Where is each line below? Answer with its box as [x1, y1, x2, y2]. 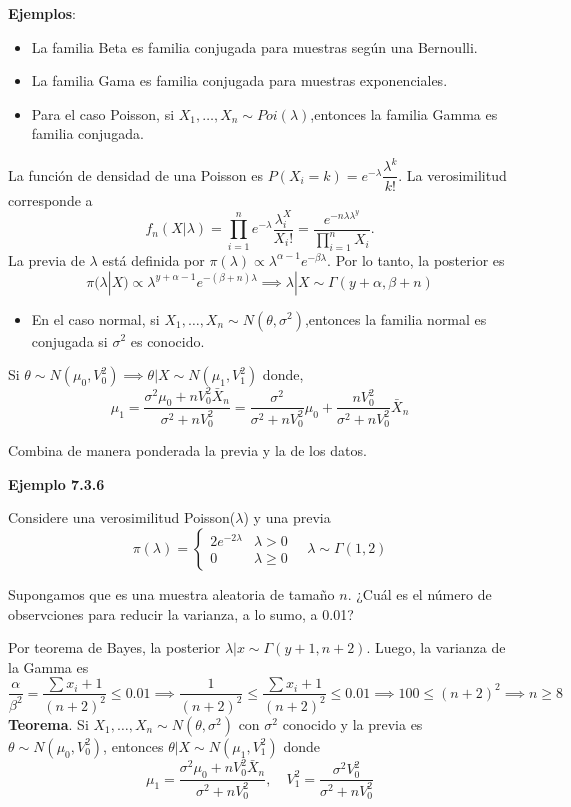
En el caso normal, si [31, 308, 160, 329]
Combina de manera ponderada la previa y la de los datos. [8, 440, 367, 461]
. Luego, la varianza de [366, 637, 506, 658]
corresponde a [8, 189, 93, 210]
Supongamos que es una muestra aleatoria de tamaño [8, 584, 335, 605]
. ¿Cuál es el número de [347, 584, 492, 605]
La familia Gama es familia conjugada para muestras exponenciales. [31, 70, 448, 91]
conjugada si [31, 330, 108, 351]
